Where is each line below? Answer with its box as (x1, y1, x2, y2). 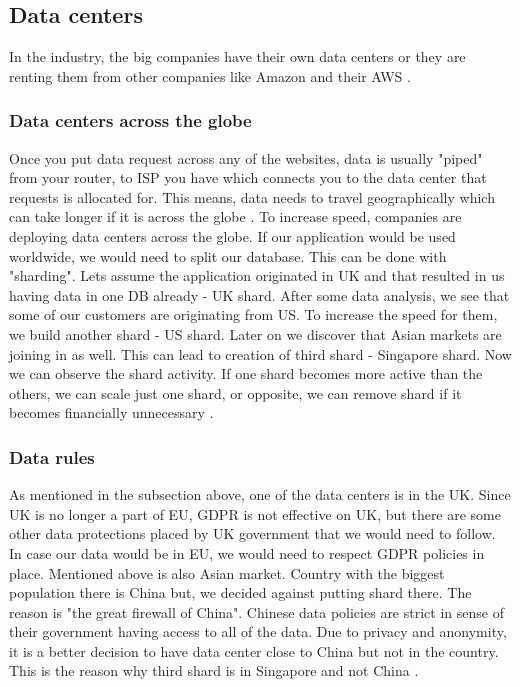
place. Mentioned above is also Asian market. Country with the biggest (9, 562, 445, 583)
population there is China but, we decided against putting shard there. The (9, 582, 472, 603)
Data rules (9, 444, 95, 469)
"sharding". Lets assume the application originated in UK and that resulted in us (9, 265, 505, 286)
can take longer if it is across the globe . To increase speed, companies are (9, 206, 462, 227)
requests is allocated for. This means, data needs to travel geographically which (9, 186, 495, 207)
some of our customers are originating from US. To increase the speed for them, (9, 304, 498, 325)
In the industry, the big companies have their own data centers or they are (9, 46, 466, 67)
